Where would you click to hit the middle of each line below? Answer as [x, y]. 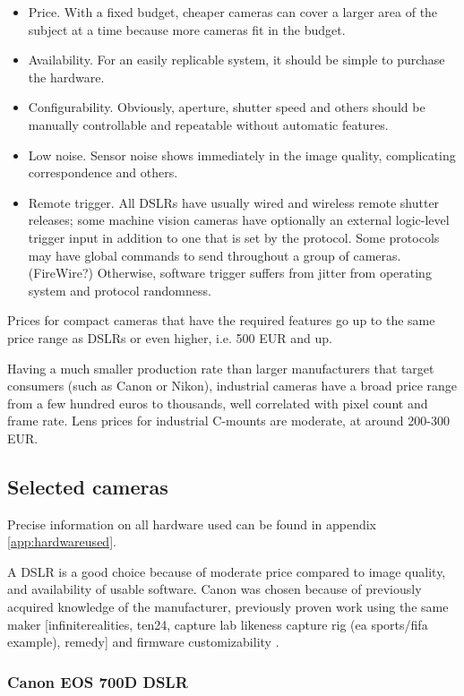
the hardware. [66, 77]
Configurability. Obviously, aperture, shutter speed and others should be [227, 107]
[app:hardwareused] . [62, 541]
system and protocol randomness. [120, 290]
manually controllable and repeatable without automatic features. [208, 124]
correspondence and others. [103, 172]
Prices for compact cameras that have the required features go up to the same [221, 320]
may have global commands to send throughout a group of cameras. [215, 255]
